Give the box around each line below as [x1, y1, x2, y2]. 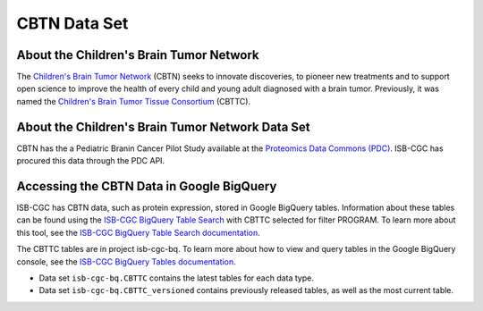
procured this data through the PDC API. [16, 155, 165, 166]
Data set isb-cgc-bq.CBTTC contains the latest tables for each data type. [38, 273, 315, 283]
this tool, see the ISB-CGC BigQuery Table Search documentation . [16, 227, 260, 238]
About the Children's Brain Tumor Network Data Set [16, 119, 310, 134]
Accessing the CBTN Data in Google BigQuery [16, 179, 277, 194]
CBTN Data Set [16, 13, 129, 33]
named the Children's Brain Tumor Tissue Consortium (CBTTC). [16, 96, 250, 106]
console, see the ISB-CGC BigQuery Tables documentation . [16, 256, 236, 267]
